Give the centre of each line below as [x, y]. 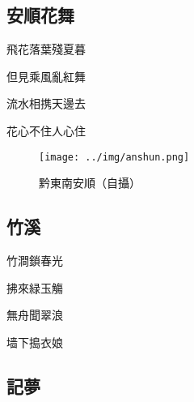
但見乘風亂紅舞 [46, 76]
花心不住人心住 [46, 130]
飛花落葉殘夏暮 [46, 49]
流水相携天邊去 [46, 103]
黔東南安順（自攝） [90, 183]
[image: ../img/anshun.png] [114, 157]
